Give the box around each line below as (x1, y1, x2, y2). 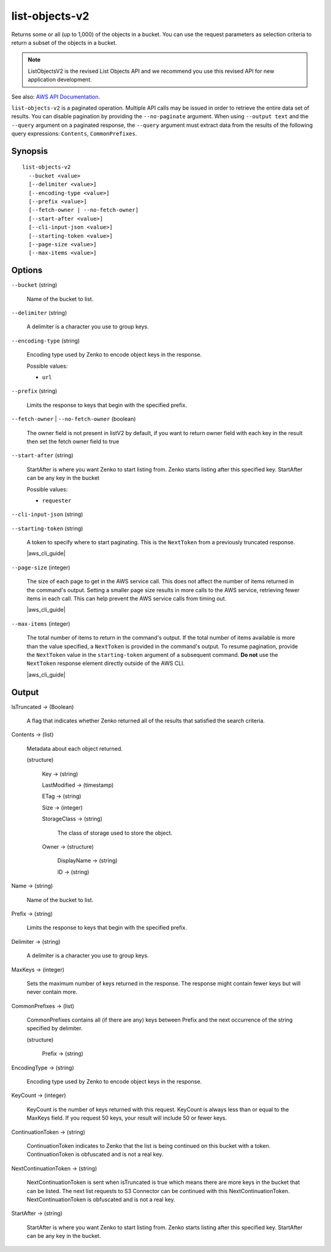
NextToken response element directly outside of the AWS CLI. (26, 659, 185, 667)
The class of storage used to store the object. (57, 829, 173, 837)
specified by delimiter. (26, 1025, 83, 1032)
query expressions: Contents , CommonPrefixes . (11, 130, 137, 137)
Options (11, 265, 43, 276)
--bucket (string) (11, 281, 58, 289)
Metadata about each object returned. (26, 745, 123, 752)
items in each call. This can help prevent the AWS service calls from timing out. (26, 595, 227, 602)
